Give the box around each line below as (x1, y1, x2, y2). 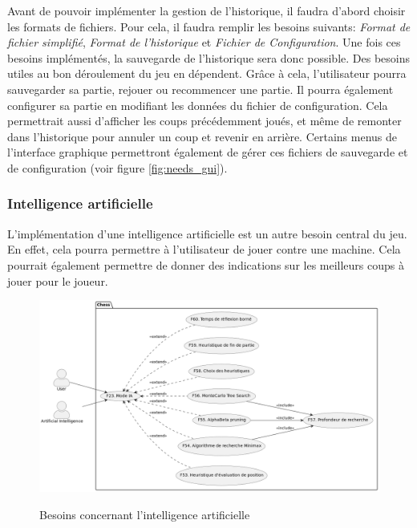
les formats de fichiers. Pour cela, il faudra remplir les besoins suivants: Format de (7, 18, 411, 35)
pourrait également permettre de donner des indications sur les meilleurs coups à (7, 256, 404, 273)
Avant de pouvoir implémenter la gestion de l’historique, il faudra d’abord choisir (7, 2, 406, 18)
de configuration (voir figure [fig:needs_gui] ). (7, 159, 228, 176)
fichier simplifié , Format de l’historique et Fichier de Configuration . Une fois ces (7, 34, 401, 51)
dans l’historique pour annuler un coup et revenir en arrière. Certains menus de (7, 128, 398, 144)
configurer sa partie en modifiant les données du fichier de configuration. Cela (7, 96, 388, 113)
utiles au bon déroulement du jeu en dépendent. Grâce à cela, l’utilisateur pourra (7, 65, 407, 82)
